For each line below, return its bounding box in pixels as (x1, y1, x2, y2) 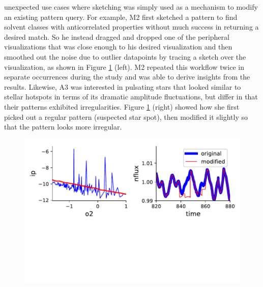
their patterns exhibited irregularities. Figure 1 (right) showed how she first (4, 101, 240, 112)
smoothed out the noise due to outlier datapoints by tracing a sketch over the (4, 51, 246, 62)
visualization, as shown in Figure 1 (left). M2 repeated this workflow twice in (4, 61, 244, 72)
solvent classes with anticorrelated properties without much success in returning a (4, 21, 259, 32)
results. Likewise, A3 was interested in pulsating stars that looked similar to (4, 81, 241, 92)
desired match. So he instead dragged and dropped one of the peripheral (4, 31, 229, 42)
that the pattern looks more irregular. (4, 121, 122, 132)
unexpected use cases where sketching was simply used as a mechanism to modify (4, 2, 258, 12)
